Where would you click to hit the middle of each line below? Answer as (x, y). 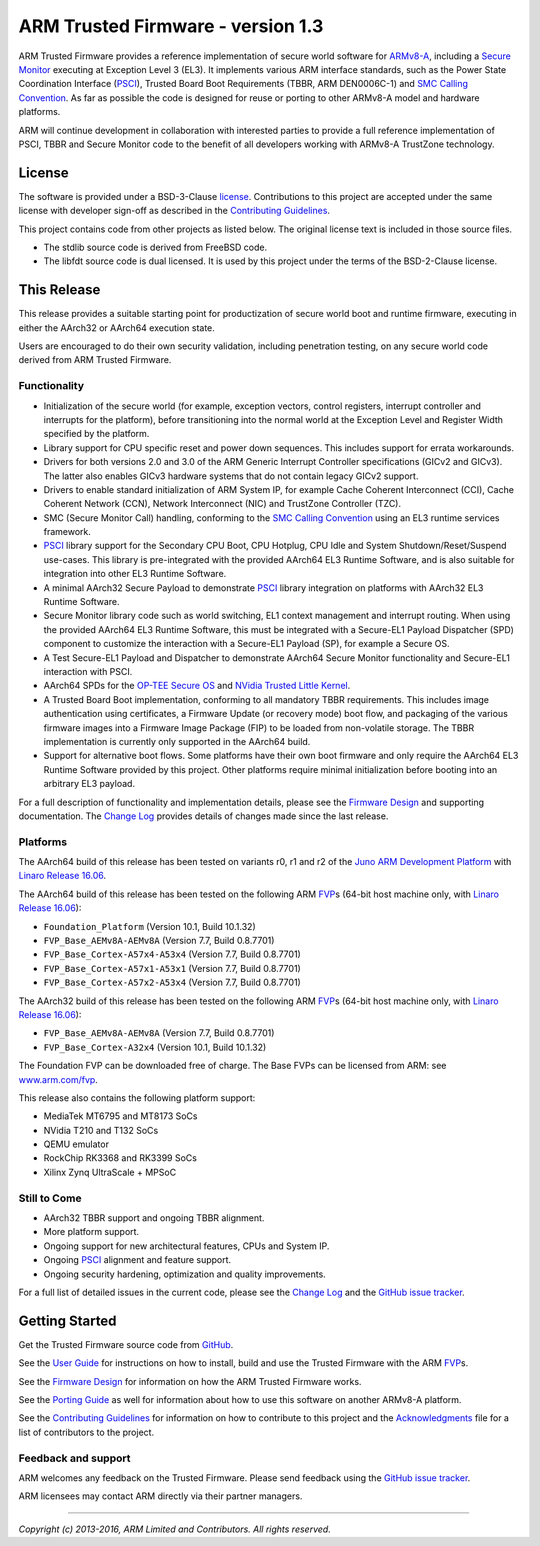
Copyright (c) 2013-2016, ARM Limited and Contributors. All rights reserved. (175, 1529)
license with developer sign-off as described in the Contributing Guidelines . (174, 211)
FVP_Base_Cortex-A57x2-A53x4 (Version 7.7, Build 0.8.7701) (172, 982)
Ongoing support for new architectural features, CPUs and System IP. (186, 1246)
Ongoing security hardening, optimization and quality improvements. (185, 1274)
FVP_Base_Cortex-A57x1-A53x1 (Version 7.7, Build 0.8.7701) (172, 968)
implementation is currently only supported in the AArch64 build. (177, 741)
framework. (67, 532)
